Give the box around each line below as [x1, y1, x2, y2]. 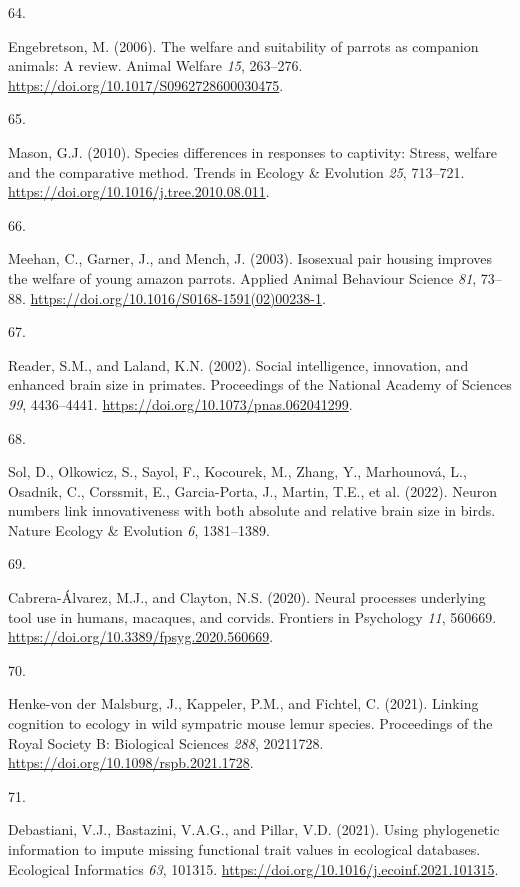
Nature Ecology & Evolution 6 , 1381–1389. [8, 519, 270, 540]
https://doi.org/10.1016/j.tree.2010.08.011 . [8, 181, 270, 202]
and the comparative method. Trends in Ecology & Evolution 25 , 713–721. [8, 161, 465, 182]
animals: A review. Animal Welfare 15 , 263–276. [8, 55, 303, 76]
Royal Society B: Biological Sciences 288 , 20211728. [8, 732, 324, 753]
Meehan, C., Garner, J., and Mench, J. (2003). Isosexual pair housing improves [8, 248, 492, 269]
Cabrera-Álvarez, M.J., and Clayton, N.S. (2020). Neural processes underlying [8, 587, 486, 608]
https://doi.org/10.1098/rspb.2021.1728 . [8, 752, 254, 773]
